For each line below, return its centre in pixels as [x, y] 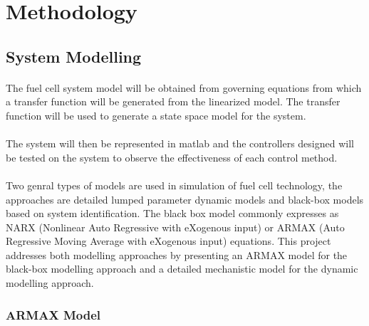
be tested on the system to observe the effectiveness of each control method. [172, 157]
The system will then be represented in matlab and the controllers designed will [180, 143]
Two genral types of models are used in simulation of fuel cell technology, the [174, 185]
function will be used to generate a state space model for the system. [156, 115]
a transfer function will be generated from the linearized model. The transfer [173, 101]
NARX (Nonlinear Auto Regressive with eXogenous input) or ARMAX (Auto [175, 227]
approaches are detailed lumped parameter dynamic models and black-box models [185, 199]
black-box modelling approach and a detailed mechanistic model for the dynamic [182, 269]
